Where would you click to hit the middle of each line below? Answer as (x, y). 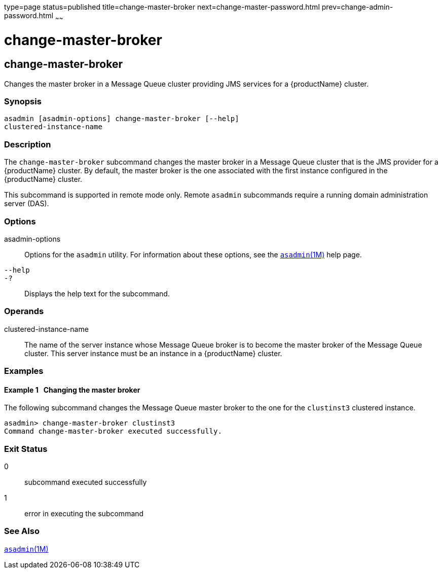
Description (28, 144)
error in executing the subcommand (84, 514)
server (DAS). (27, 204)
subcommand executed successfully (86, 482)
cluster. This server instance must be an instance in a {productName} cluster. (153, 353)
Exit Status (26, 449)
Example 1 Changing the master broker (72, 390)
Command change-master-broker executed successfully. (113, 431)
